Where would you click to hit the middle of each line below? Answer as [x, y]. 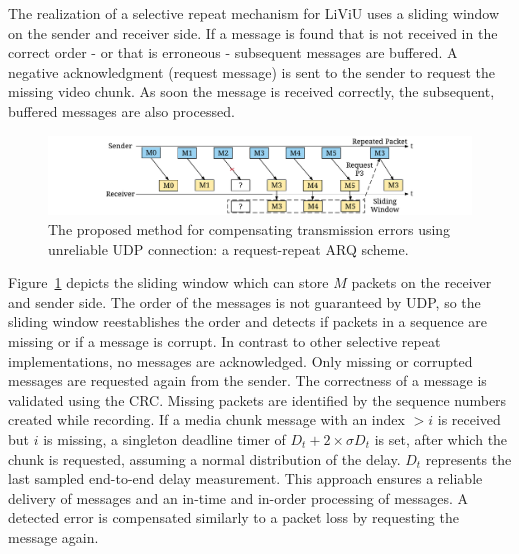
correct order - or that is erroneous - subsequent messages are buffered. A [233, 52]
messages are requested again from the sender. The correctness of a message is [247, 380]
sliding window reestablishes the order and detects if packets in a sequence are [247, 321]
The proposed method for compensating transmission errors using [249, 229]
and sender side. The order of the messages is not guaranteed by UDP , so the [244, 301]
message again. [53, 536]
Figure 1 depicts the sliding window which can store [168, 282]
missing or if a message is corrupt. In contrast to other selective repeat [224, 341]
